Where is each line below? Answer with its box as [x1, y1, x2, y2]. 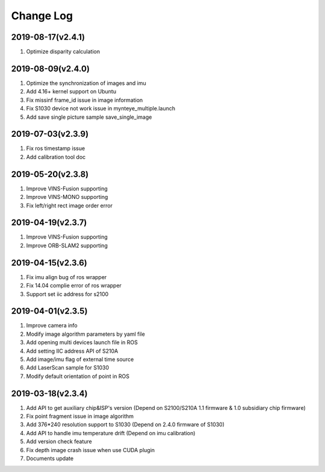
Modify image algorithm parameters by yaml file [26, 330, 146, 338]
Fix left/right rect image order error [26, 202, 113, 209]
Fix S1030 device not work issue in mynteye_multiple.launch [26, 105, 176, 112]
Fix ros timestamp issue [26, 145, 85, 152]
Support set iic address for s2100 [26, 290, 109, 298]
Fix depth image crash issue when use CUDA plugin [26, 446, 155, 453]
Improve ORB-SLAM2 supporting [26, 242, 108, 249]
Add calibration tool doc [26, 153, 86, 160]
